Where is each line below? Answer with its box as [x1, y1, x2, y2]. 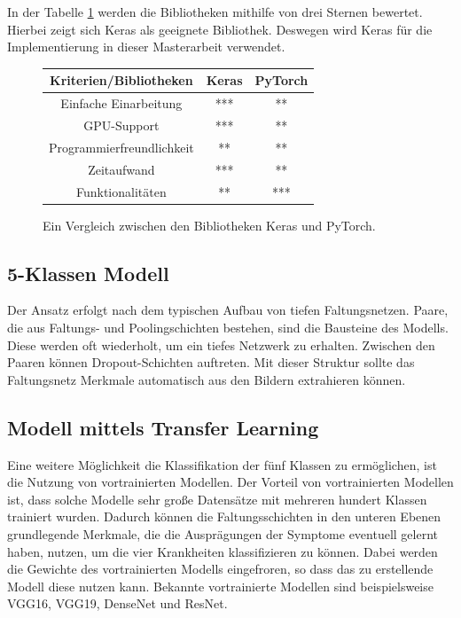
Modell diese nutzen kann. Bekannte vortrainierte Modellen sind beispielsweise [7, 576, 434, 595]
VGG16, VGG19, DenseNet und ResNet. [7, 594, 228, 613]
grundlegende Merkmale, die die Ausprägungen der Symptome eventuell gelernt [7, 524, 439, 543]
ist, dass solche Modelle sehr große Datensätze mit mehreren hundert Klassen [7, 489, 427, 508]
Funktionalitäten [75, 182, 167, 200]
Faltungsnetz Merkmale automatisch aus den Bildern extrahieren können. [7, 370, 406, 388]
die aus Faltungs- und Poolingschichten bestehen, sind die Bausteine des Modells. [7, 317, 449, 336]
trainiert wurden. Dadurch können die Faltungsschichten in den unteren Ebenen [7, 507, 441, 526]
